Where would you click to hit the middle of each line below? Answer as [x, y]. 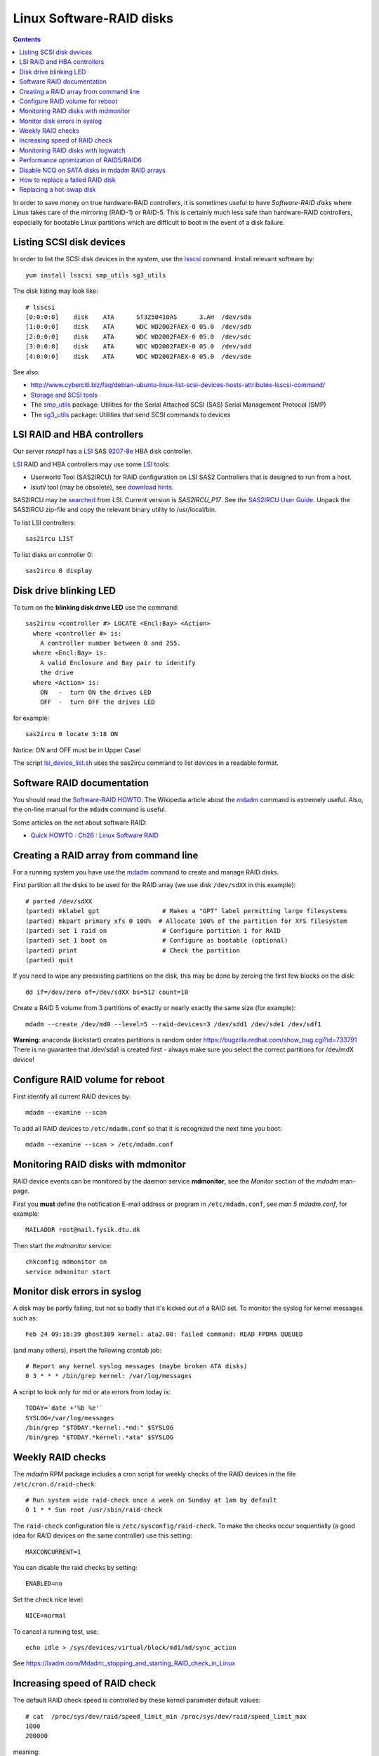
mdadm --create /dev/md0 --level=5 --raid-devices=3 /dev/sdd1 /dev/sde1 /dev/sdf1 [174, 1024]
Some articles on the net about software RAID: [80, 823]
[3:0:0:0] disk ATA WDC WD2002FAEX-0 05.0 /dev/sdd [139, 347]
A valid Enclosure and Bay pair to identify [118, 663]
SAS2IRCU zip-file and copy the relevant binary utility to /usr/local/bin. [115, 510]
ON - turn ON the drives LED [95, 693]
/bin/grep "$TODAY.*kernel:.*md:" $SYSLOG [100, 1427]
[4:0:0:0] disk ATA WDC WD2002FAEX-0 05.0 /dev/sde [139, 356]
